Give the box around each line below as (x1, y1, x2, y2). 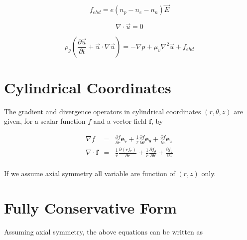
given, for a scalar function (4, 116, 86, 126)
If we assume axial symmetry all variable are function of (4, 168, 175, 179)
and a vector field (93, 116, 147, 126)
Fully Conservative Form (4, 198, 177, 218)
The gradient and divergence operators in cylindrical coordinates (4, 106, 201, 116)
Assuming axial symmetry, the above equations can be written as (4, 227, 203, 237)
